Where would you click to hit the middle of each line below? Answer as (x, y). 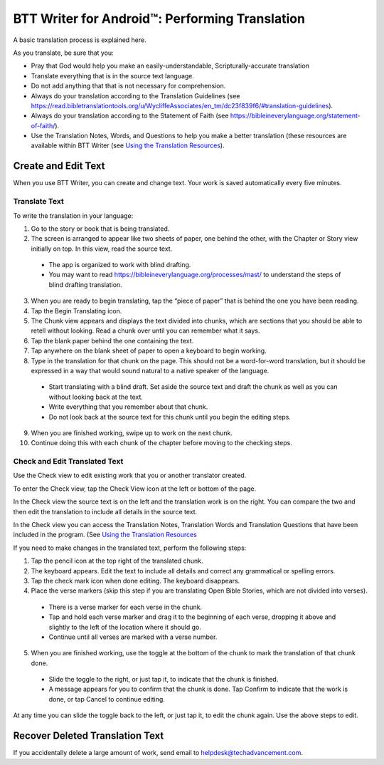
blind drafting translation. (85, 284)
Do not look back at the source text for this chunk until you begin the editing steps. (170, 417)
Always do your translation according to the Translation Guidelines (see (135, 95)
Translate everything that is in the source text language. (113, 76)
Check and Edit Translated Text (68, 462)
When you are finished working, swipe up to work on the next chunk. (132, 433)
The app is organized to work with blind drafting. (120, 265)
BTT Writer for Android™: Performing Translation (159, 19)
